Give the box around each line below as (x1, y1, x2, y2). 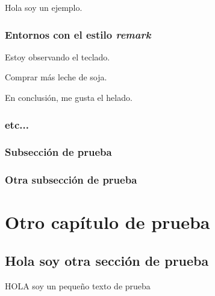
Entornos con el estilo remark (5, 27, 151, 42)
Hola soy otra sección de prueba (5, 251, 209, 269)
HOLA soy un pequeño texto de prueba (5, 279, 151, 292)
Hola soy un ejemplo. (5, 1, 83, 13)
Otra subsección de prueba (5, 172, 137, 187)
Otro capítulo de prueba (5, 210, 210, 234)
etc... (5, 117, 29, 132)
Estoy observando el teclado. (5, 50, 110, 63)
